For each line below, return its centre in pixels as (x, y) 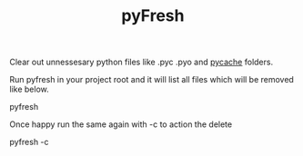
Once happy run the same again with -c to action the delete (121, 124)
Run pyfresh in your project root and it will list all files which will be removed (151, 80)
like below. (29, 89)
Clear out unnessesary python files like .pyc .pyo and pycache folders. (141, 62)
